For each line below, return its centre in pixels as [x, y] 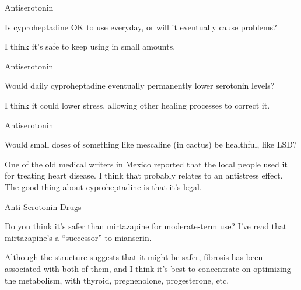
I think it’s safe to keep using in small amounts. [90, 46]
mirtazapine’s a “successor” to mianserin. [78, 237]
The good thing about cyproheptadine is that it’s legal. [103, 186]
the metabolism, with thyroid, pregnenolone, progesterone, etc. [117, 280]
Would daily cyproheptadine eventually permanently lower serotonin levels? [140, 85]
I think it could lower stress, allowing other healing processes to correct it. [137, 105]
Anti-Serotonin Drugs [43, 206]
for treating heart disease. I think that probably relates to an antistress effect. [144, 175]
